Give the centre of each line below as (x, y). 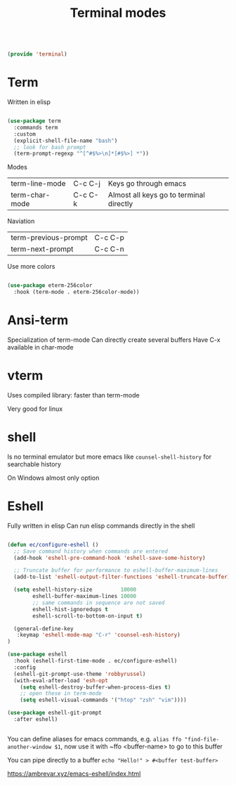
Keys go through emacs (147, 184)
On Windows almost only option (53, 478)
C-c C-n (109, 249)
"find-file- (202, 739)
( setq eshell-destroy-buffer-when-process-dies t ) (96, 687)
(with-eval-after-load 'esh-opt (61, 680)
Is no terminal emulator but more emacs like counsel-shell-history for (110, 457)
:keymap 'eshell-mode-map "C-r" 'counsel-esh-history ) (98, 635)
